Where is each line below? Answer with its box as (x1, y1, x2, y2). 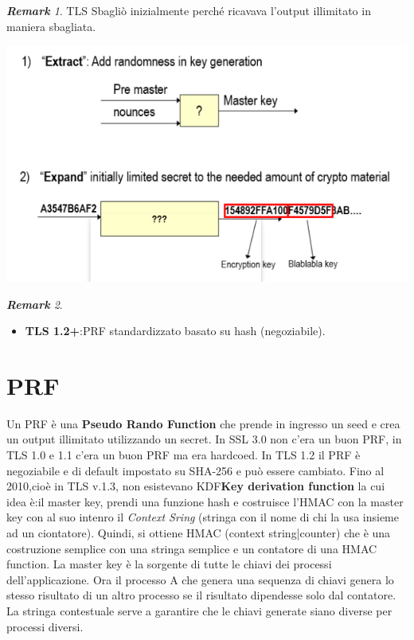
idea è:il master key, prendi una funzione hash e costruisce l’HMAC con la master (6, 493, 404, 509)
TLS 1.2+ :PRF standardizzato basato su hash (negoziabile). (25, 322, 326, 339)
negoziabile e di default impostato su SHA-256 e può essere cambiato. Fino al (6, 462, 385, 478)
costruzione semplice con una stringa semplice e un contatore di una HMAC (6, 540, 377, 556)
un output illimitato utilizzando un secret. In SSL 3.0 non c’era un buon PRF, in (6, 431, 402, 447)
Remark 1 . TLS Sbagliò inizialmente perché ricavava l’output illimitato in (6, 2, 371, 18)
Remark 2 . (6, 295, 63, 312)
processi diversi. (6, 618, 84, 634)
